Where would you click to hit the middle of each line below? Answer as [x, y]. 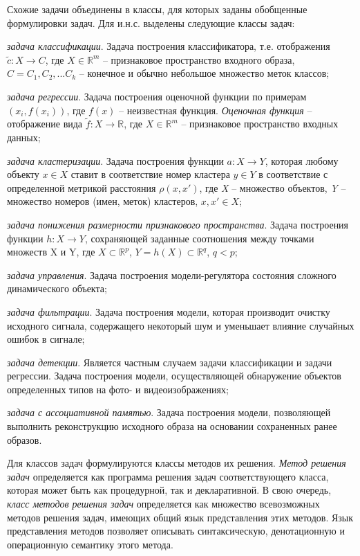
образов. [25, 439]
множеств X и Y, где [51, 252]
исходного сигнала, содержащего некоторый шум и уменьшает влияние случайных [181, 325]
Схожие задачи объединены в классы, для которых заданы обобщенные [157, 9]
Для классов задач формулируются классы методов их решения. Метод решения [177, 463]
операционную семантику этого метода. [90, 544]
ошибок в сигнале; [46, 339]
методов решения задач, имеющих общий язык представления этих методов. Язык [180, 517]
